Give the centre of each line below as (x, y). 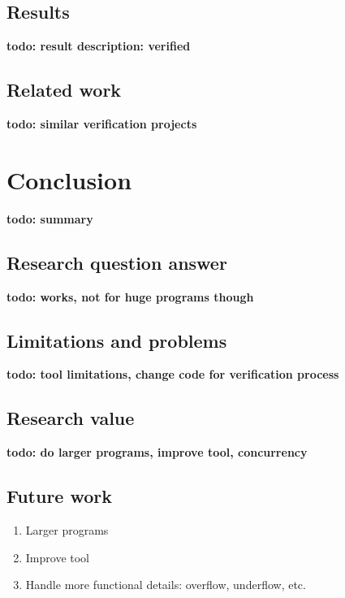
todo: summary (50, 218)
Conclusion (69, 179)
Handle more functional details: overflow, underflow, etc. (166, 585)
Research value (71, 418)
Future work (60, 496)
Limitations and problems (117, 340)
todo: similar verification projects (102, 123)
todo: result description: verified (99, 46)
